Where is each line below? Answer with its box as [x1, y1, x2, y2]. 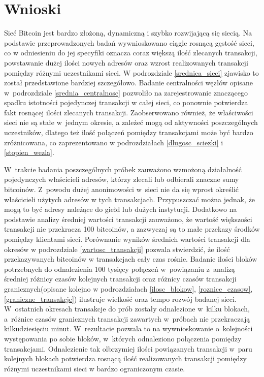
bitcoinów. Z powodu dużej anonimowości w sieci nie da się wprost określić [4, 184, 239, 195]
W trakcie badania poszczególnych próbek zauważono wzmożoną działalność [4, 164, 242, 174]
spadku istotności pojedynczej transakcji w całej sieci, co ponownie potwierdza [4, 97, 248, 108]
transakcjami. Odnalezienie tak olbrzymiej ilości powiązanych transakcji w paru [4, 343, 252, 354]
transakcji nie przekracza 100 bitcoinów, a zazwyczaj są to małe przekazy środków [4, 224, 260, 234]
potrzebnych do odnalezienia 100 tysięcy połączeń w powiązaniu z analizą [4, 263, 235, 274]
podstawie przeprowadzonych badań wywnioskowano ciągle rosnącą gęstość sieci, [4, 37, 254, 48]
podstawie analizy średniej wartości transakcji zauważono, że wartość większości [4, 213, 252, 224]
